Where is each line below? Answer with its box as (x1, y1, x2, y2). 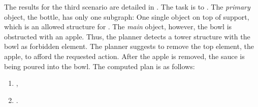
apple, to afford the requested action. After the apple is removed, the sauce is (4, 50, 245, 61)
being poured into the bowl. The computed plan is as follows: (4, 61, 195, 71)
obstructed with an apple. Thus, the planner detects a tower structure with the (4, 31, 250, 41)
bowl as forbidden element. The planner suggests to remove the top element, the (4, 41, 254, 51)
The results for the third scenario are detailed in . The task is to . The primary (4, 2, 250, 12)
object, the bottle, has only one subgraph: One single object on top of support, (4, 11, 249, 22)
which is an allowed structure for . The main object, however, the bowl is (4, 21, 232, 32)
